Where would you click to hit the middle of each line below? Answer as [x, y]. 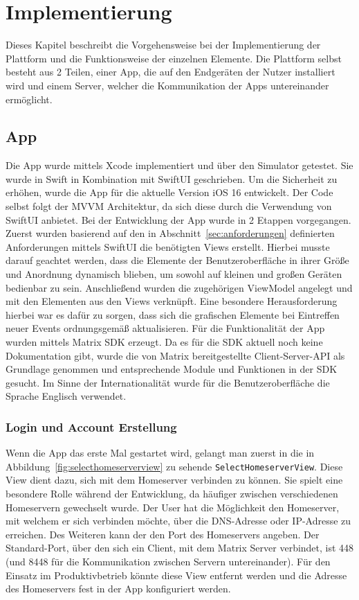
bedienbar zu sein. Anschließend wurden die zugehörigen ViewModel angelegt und [179, 287]
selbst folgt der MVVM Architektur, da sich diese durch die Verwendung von [169, 206]
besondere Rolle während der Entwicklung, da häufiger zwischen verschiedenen [172, 494]
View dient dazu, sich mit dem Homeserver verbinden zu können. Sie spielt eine [174, 480]
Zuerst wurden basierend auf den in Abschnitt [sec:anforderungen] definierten [170, 233]
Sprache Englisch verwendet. [66, 396]
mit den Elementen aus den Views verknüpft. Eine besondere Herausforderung [172, 301]
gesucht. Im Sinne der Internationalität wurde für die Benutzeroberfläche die [168, 382]
